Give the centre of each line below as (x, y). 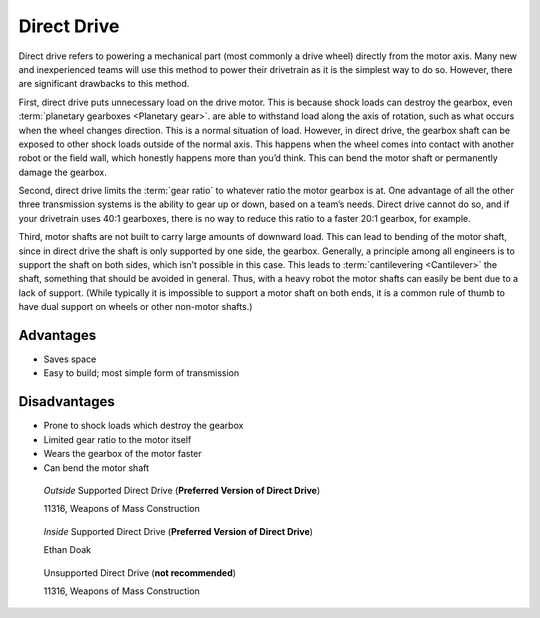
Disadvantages (66, 401)
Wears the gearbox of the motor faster (122, 454)
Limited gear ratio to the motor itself (117, 439)
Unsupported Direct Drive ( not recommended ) (140, 572)
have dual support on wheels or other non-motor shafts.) (135, 307)
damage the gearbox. (62, 172)
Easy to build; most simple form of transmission (141, 373)
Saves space (70, 359)
